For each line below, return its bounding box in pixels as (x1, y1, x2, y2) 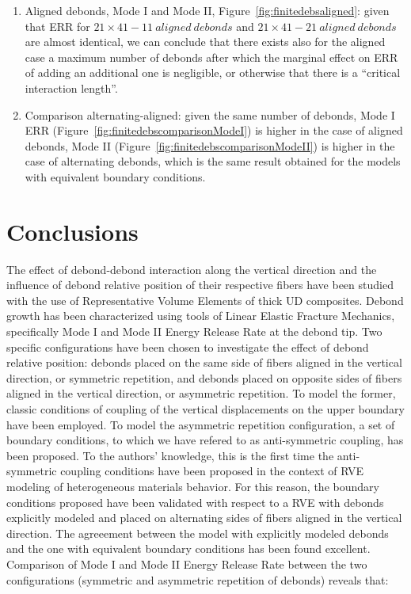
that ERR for (25, 17, 90, 34)
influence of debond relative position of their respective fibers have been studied (6, 276, 394, 293)
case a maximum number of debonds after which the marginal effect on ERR (25, 48, 398, 65)
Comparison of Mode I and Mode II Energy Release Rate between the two (6, 555, 367, 572)
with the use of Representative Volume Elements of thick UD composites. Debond (6, 291, 404, 308)
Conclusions (6, 215, 139, 247)
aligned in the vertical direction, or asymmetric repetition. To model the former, (6, 385, 396, 402)
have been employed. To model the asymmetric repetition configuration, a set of (6, 416, 395, 432)
